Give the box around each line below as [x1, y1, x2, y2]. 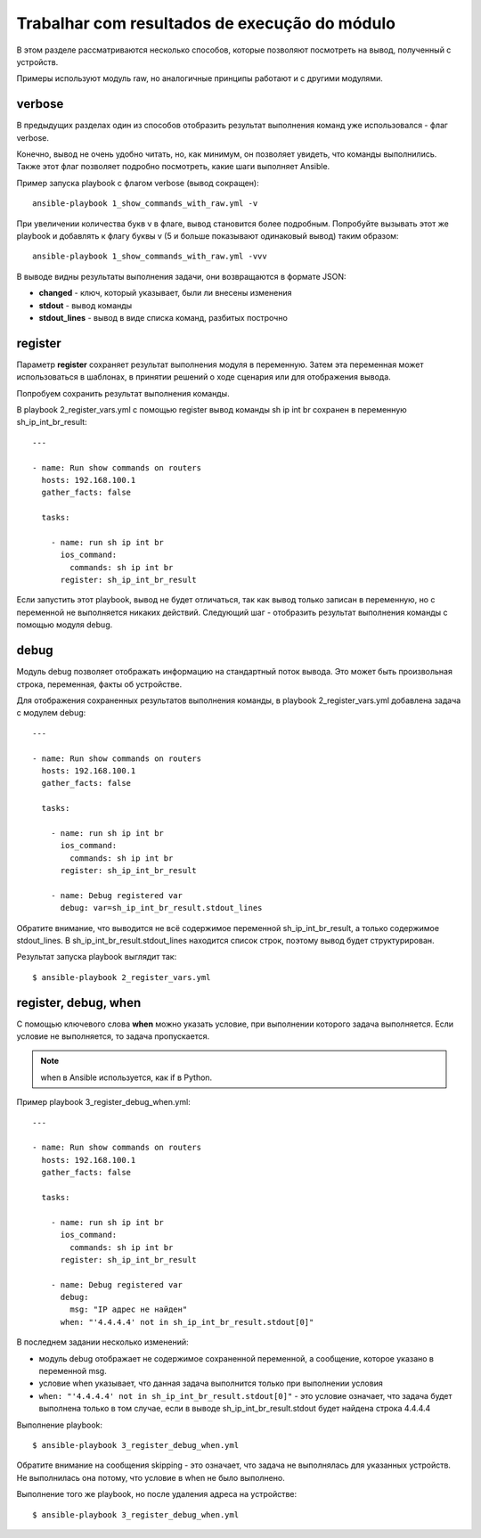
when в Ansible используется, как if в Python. [40, 1072, 213, 1083]
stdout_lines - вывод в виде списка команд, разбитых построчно [38, 312, 289, 323]
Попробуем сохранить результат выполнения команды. [16, 388, 231, 398]
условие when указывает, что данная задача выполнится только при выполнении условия [38, 1378, 383, 1389]
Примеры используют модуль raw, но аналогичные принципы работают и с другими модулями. [16, 73, 383, 84]
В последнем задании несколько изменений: [16, 1337, 189, 1347]
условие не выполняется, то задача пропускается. [16, 1031, 209, 1042]
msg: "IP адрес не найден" [69, 1305, 188, 1314]
